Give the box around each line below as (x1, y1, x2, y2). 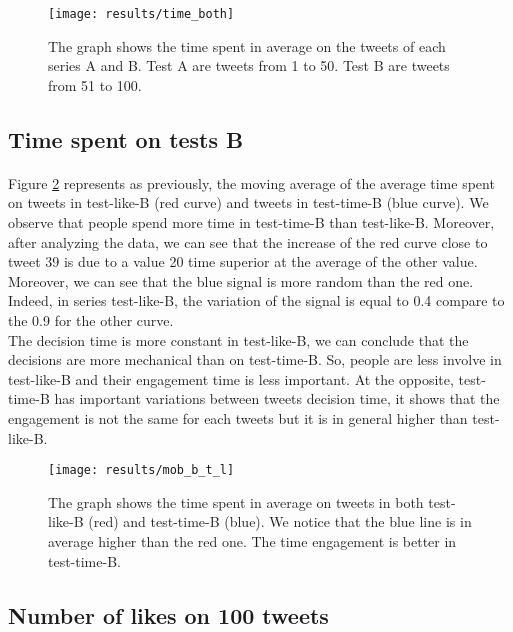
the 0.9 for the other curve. (8, 309, 174, 330)
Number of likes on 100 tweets (8, 599, 329, 630)
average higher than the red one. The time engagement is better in (48, 530, 457, 551)
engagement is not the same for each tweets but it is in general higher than (8, 407, 468, 428)
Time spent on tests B (8, 123, 244, 154)
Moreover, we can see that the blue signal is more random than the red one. (8, 270, 474, 291)
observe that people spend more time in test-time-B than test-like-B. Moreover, (8, 212, 495, 232)
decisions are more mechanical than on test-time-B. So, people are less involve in (8, 349, 502, 370)
